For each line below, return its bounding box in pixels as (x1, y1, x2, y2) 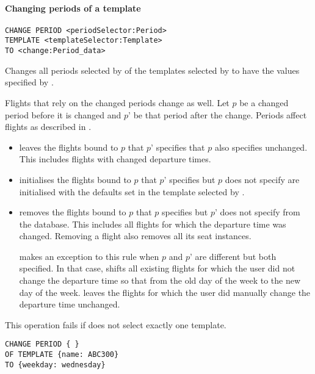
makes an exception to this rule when (19, 250, 159, 262)
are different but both (195, 250, 277, 262)
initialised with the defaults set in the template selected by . (19, 185, 245, 198)
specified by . (5, 76, 54, 88)
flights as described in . (5, 120, 92, 133)
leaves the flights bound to (19, 140, 118, 153)
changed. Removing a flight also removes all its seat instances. (19, 229, 252, 242)
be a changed (239, 96, 289, 109)
